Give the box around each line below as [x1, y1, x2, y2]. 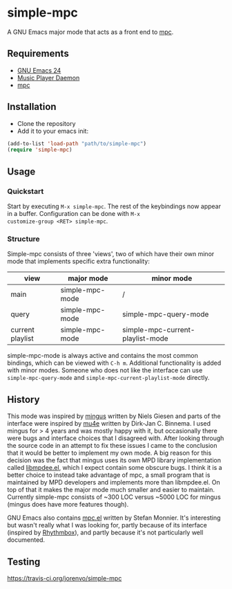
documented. [7, 536, 46, 544]
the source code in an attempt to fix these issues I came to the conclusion [7, 442, 217, 450]
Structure [7, 234, 40, 244]
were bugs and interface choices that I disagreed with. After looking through [7, 434, 224, 442]
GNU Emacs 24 [17, 66, 61, 74]
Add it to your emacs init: [17, 127, 88, 135]
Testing [7, 556, 41, 568]
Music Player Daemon [17, 73, 80, 82]
